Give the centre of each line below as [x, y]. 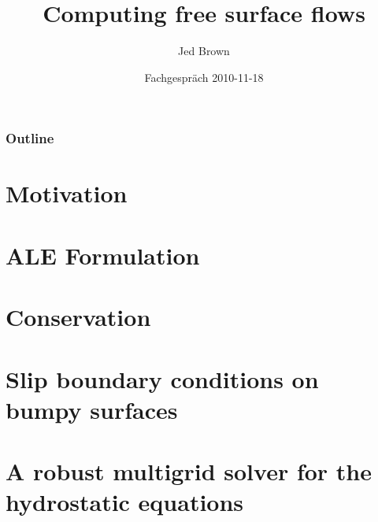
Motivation [67, 193]
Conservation [78, 317]
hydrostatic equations [125, 502]
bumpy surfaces [92, 409]
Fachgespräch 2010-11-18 [204, 77]
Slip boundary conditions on [162, 378]
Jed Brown [204, 51]
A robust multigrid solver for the [189, 471]
